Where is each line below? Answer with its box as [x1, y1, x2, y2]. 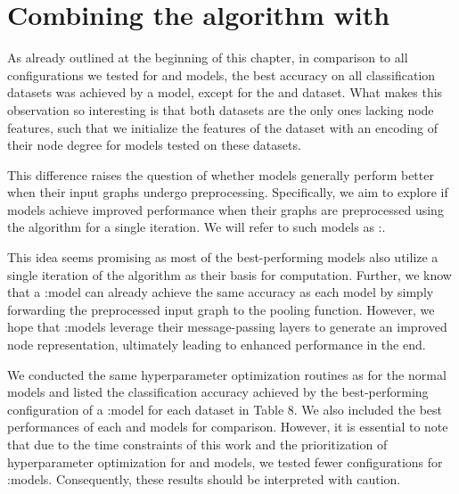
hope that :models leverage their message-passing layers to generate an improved [7, 317, 447, 336]
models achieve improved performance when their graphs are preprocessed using [7, 200, 444, 218]
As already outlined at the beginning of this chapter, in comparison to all [7, 48, 408, 67]
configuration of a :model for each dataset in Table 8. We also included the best [7, 399, 442, 418]
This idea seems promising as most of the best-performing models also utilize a [7, 248, 439, 267]
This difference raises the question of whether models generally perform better [7, 165, 434, 184]
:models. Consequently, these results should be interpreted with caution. [7, 470, 401, 489]
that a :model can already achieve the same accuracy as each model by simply [7, 283, 434, 301]
